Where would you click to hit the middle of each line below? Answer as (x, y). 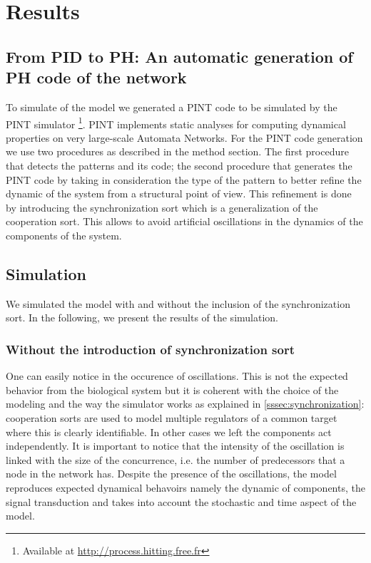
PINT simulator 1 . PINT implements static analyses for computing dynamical (176, 123)
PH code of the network (96, 77)
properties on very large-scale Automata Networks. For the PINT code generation (184, 137)
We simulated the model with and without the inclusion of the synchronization (178, 303)
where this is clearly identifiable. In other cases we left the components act (169, 432)
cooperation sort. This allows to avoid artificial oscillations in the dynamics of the (184, 221)
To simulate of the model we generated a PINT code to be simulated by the (172, 107)
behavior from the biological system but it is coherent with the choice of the (172, 389)
